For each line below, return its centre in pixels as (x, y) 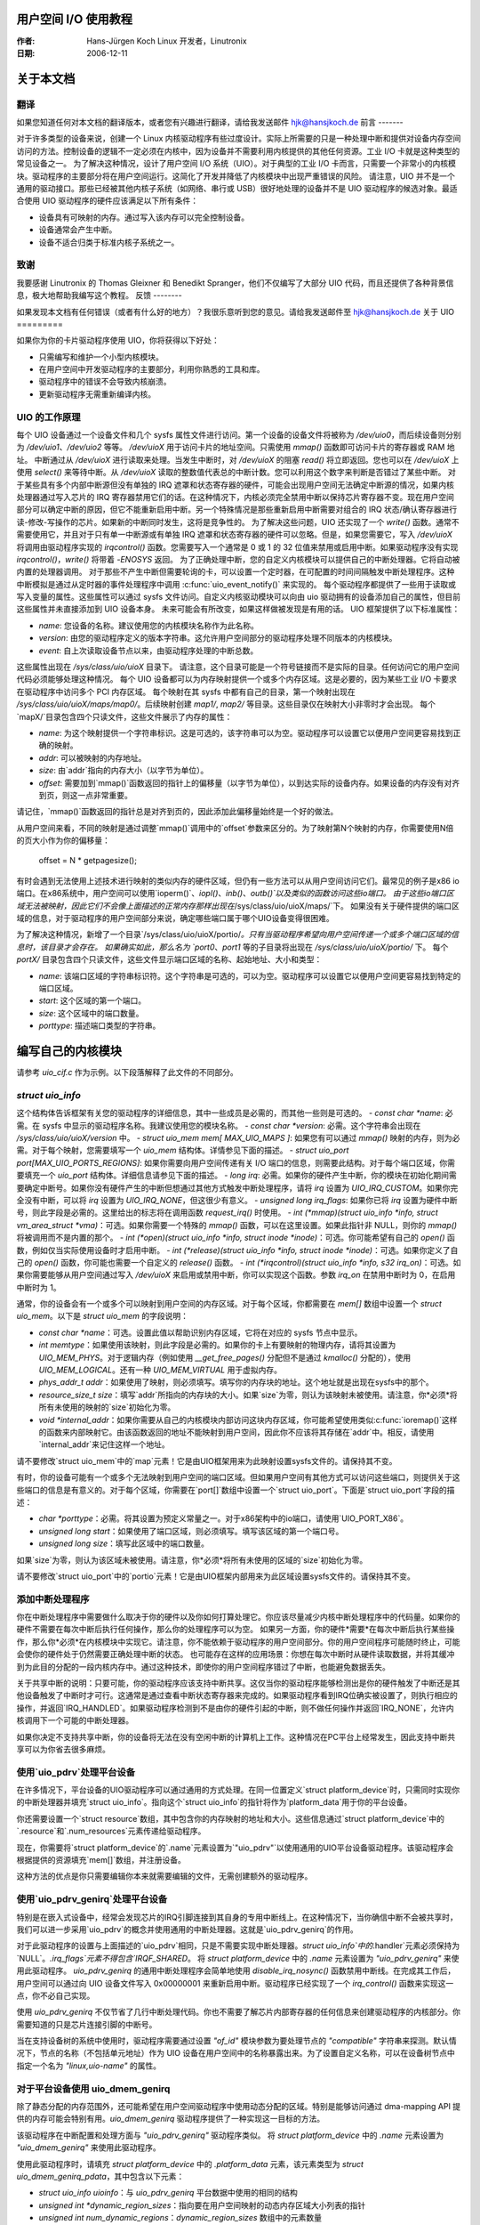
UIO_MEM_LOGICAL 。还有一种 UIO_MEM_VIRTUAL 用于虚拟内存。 (160, 1370)
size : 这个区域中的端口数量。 (91, 1013)
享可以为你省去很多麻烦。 (63, 1749)
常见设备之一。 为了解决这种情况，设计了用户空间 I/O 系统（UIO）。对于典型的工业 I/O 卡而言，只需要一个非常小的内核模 (236, 164)
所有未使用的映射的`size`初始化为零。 (107, 1407)
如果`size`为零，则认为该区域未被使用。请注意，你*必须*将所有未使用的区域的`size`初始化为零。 (192, 1560)
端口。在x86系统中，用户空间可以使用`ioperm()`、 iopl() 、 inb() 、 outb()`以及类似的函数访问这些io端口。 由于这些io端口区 (236, 894)
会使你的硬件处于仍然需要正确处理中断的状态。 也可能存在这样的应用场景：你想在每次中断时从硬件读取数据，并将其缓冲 (236, 1655)
